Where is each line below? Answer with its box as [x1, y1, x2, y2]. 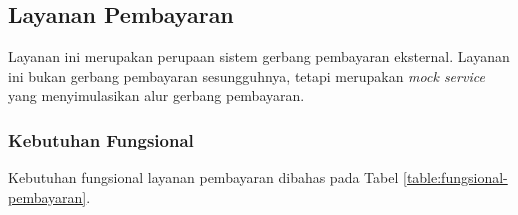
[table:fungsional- [403, 167, 508, 188]
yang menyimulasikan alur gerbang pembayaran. [8, 85, 305, 106]
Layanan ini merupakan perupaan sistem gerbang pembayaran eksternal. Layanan [8, 46, 510, 67]
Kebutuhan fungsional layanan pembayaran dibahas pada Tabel [8, 167, 399, 188]
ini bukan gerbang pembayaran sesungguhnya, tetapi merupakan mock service [8, 65, 485, 86]
